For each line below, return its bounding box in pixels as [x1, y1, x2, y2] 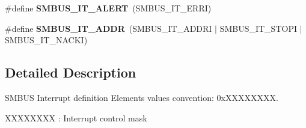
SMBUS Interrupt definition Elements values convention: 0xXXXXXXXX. [5, 91, 278, 103]
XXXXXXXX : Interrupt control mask [5, 111, 147, 124]
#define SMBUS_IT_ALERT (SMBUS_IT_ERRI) [5, 2, 212, 14]
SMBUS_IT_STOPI [219, 22, 297, 34]
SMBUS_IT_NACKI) [5, 34, 88, 46]
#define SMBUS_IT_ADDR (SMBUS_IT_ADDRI [5, 22, 212, 34]
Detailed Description [5, 63, 136, 82]
